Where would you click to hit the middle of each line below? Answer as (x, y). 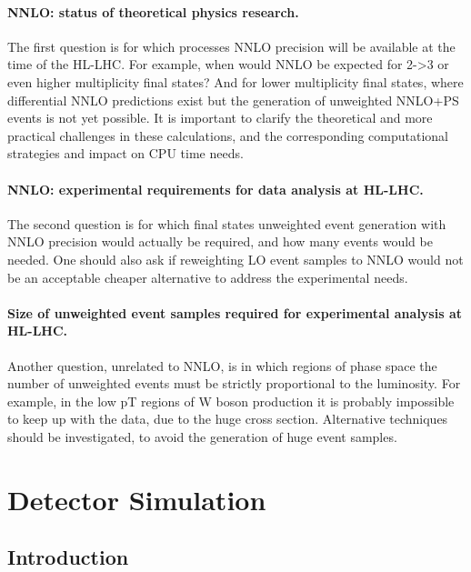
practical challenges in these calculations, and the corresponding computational (228, 135)
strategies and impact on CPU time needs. (125, 153)
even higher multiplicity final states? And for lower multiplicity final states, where (235, 81)
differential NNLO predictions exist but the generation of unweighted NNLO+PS (233, 100)
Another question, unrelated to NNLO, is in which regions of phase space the (222, 365)
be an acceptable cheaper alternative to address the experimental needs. (208, 277)
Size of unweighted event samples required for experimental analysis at (235, 312)
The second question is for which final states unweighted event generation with (227, 223)
